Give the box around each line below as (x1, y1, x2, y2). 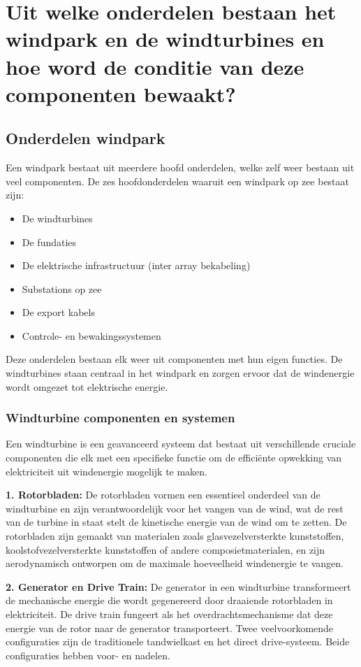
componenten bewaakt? (6, 79, 236, 108)
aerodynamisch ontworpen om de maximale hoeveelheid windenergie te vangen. (6, 556, 344, 571)
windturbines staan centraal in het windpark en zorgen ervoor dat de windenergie (6, 366, 355, 380)
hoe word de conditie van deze (6, 52, 304, 80)
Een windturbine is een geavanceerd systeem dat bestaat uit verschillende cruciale (6, 436, 356, 451)
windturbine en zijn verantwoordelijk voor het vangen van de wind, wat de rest (6, 501, 344, 515)
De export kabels (22, 305, 95, 320)
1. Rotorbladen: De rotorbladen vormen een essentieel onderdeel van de (6, 487, 321, 502)
